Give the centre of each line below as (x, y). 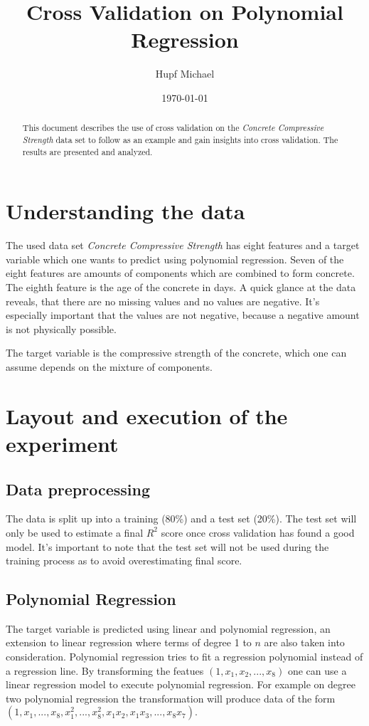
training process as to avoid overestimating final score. (124, 561)
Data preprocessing (78, 489)
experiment (62, 443)
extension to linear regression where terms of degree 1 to (129, 642)
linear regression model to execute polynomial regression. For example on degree (181, 684)
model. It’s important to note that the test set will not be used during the (167, 546)
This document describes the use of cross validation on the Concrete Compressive (173, 128)
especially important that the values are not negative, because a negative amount (183, 315)
